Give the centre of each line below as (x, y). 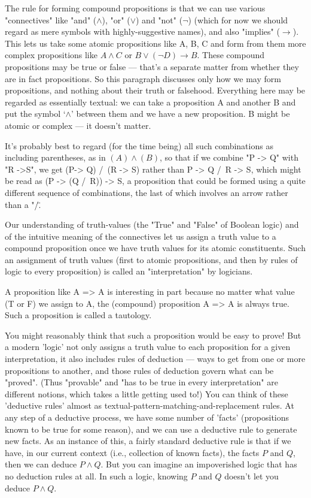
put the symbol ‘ (35, 114)
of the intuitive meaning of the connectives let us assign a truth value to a (141, 236)
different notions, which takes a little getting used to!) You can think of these (147, 393)
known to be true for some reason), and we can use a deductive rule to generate (151, 429)
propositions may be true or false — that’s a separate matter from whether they (152, 66)
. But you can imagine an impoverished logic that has (199, 464)
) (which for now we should (238, 19)
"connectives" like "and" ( (51, 19)
